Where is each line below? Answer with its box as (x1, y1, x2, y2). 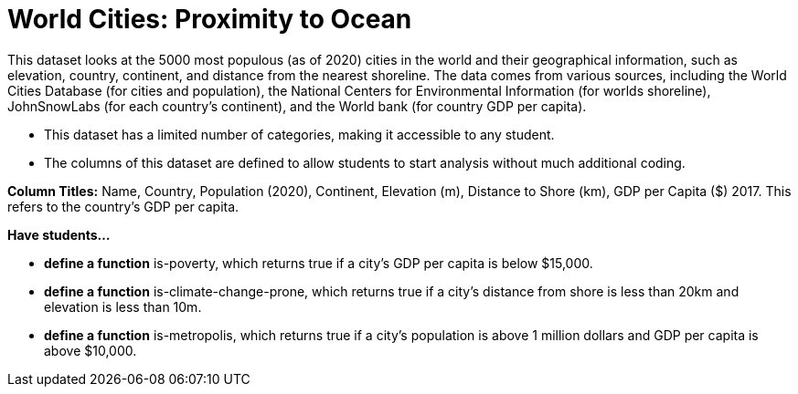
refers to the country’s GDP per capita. (7, 198, 239, 214)
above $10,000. (44, 342, 137, 358)
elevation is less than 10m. (44, 298, 202, 315)
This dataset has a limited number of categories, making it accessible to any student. (44, 126, 555, 142)
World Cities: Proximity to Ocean (7, 4, 412, 35)
